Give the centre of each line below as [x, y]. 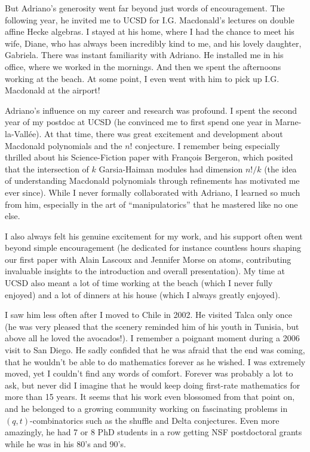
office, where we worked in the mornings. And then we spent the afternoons [143, 66]
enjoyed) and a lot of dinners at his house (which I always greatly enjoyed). [143, 294]
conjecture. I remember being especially [208, 145]
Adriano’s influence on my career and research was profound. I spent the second [151, 110]
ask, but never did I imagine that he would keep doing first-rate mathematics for [153, 385]
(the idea [280, 169]
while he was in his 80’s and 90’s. [65, 443]
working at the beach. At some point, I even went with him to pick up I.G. [142, 78]
